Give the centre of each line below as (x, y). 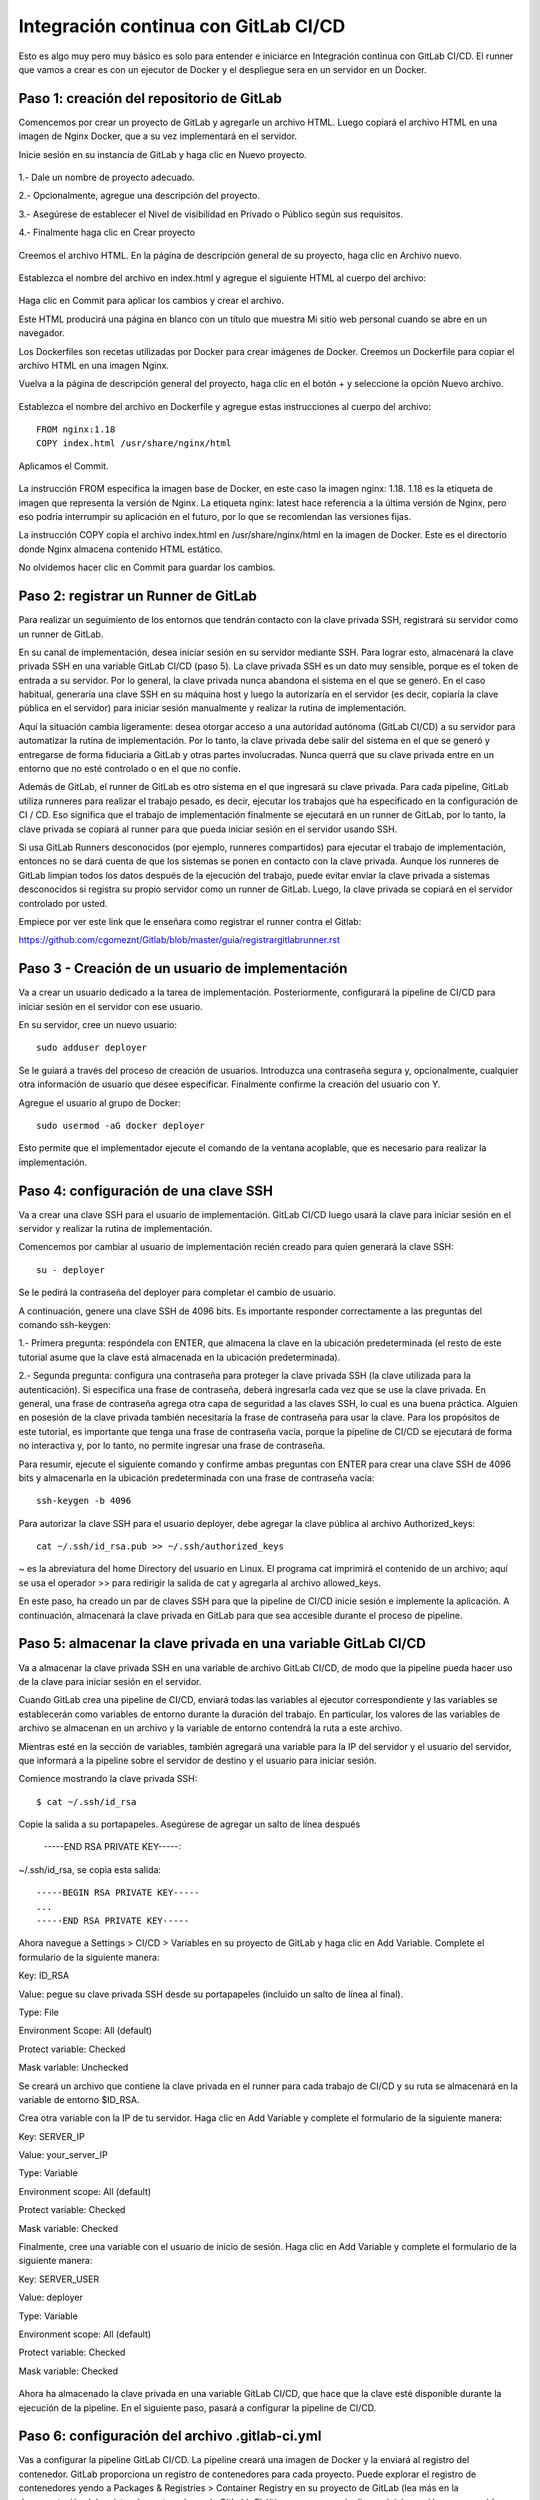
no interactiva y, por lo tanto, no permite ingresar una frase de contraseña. (172, 1446)
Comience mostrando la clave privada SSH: (108, 1779)
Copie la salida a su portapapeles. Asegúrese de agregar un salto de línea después (189, 1824)
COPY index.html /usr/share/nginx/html (134, 443)
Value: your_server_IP (63, 2155)
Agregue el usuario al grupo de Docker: (100, 1102)
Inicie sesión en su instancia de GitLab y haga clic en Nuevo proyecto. (162, 154)
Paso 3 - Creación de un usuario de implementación (183, 968)
